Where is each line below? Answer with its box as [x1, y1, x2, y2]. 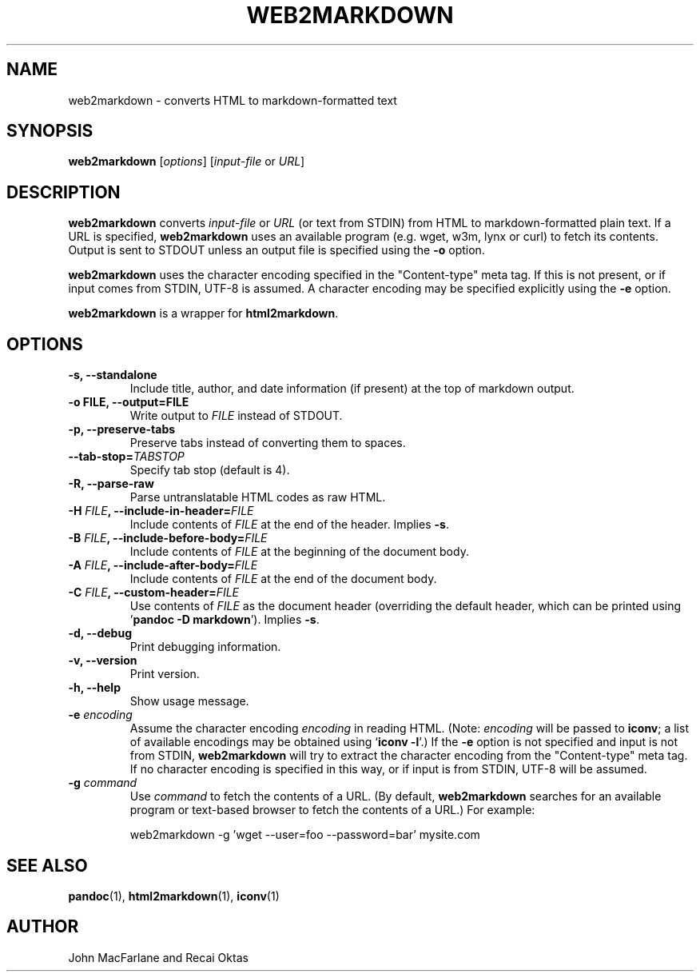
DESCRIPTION [6, 182, 121, 202]
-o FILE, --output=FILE [68, 395, 189, 409]
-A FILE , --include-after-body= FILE [68, 558, 258, 573]
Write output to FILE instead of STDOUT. [129, 409, 343, 423]
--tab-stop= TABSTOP [68, 449, 185, 464]
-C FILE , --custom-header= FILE [68, 585, 240, 600]
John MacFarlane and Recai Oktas [68, 950, 249, 964]
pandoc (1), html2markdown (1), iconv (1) [68, 888, 280, 903]
